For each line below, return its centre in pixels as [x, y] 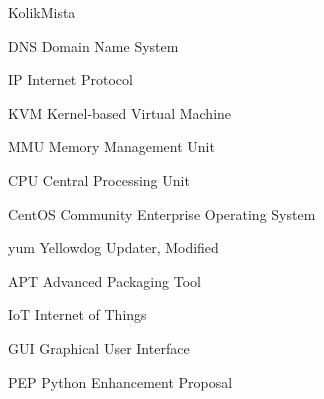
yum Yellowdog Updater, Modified [113, 247]
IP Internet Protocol [70, 79]
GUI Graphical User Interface [99, 347]
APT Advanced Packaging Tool [104, 280]
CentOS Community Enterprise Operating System [162, 213]
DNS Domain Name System [93, 45]
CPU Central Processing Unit [99, 179]
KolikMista [42, 12]
